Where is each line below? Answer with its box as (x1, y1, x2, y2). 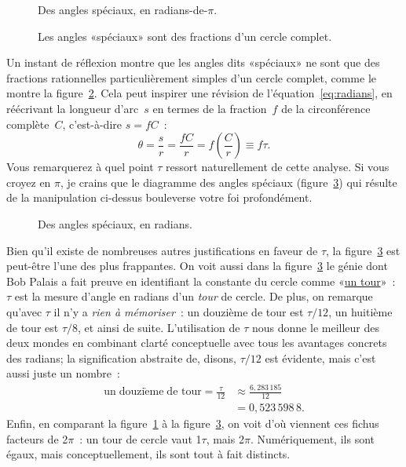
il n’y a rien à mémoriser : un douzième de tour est (53, 303, 304, 319)
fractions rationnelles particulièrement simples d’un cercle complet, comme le (6, 69, 377, 86)
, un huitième (328, 303, 393, 319)
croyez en (6, 173, 51, 190)
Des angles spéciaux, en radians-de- (38, 2, 208, 17)
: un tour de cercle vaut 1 (79, 430, 202, 447)
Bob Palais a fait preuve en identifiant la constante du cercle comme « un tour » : (6, 272, 396, 289)
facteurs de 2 (6, 430, 68, 447)
